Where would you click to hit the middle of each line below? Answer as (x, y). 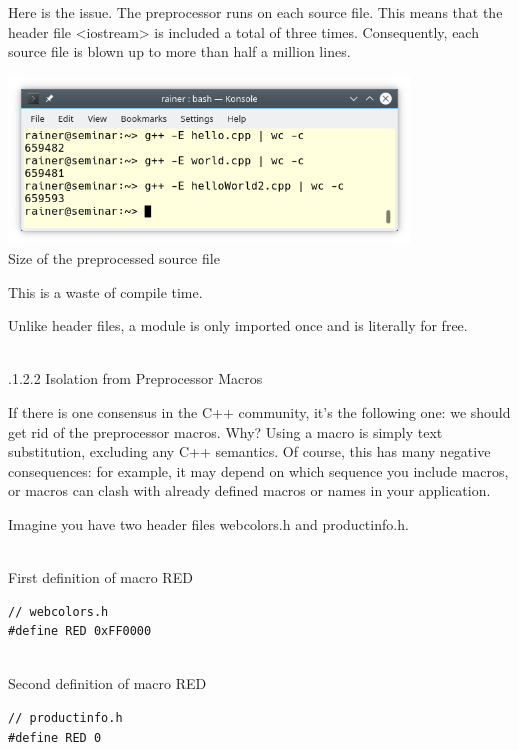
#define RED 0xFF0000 (80, 631)
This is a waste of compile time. (105, 291)
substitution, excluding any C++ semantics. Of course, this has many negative (249, 451)
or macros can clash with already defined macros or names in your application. (249, 490)
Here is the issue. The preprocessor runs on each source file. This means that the (255, 12)
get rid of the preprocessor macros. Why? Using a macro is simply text (225, 431)
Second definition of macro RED (107, 683)
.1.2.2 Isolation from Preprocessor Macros (135, 378)
